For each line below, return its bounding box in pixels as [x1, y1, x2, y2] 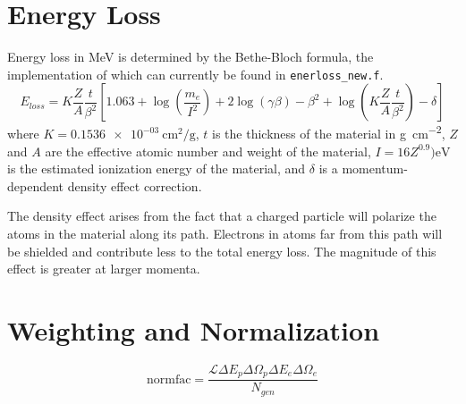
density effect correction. [67, 176, 202, 195]
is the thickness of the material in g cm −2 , [212, 122, 445, 143]
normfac [146, 373, 191, 386]
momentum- [342, 159, 408, 178]
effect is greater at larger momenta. [7, 259, 200, 278]
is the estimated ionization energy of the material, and [7, 159, 306, 178]
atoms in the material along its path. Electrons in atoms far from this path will [7, 224, 443, 242]
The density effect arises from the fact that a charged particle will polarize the [7, 206, 436, 225]
